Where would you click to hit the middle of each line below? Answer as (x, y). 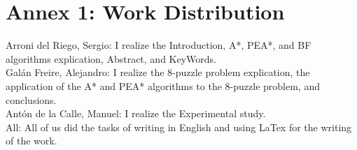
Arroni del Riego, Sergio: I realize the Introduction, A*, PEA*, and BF (159, 45)
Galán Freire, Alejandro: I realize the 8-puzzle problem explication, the (158, 72)
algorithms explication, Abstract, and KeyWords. (111, 58)
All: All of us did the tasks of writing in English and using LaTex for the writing (179, 127)
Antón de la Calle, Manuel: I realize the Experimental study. (136, 113)
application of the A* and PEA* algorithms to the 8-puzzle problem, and (163, 85)
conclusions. (31, 99)
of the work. (31, 141)
